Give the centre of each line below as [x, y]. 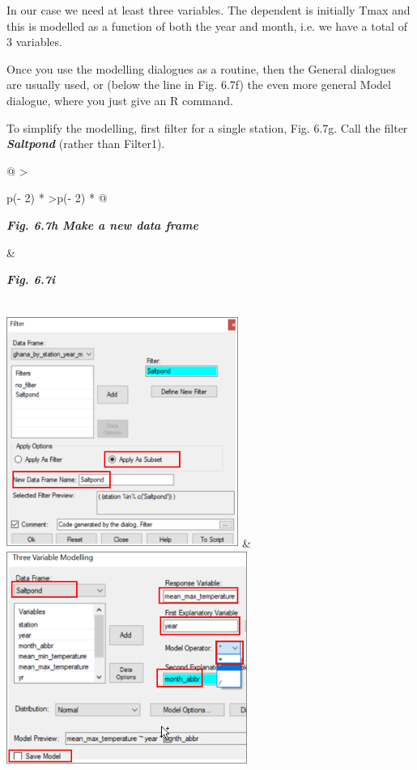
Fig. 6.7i [31, 279]
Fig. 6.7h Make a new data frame [102, 224]
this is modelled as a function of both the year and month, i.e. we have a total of [207, 25]
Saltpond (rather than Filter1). [86, 144]
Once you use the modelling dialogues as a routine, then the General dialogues [201, 68]
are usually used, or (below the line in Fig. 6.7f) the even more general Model [199, 85]
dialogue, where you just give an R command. [120, 100]
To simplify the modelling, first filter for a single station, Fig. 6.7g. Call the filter [207, 127]
